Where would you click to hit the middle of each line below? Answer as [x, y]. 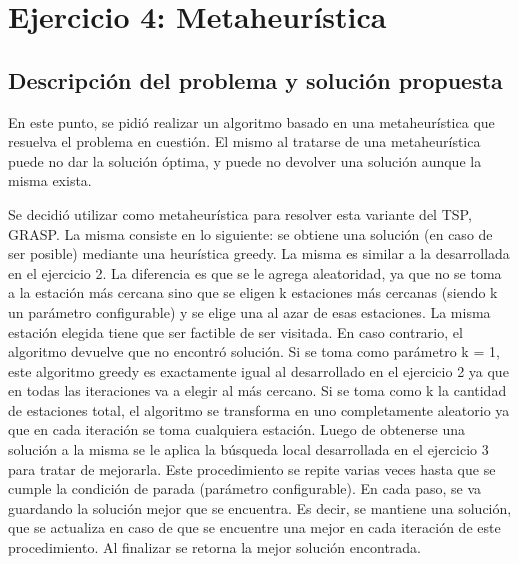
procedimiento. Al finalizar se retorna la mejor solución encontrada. [215, 547]
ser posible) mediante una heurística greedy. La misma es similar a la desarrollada [259, 253]
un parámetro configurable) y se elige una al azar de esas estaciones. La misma [249, 311]
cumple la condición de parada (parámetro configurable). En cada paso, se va [245, 488]
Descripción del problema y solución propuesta [255, 79]
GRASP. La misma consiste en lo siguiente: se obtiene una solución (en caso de [250, 233]
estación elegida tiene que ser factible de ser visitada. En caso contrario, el [235, 331]
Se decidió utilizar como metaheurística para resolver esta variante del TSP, [240, 213]
